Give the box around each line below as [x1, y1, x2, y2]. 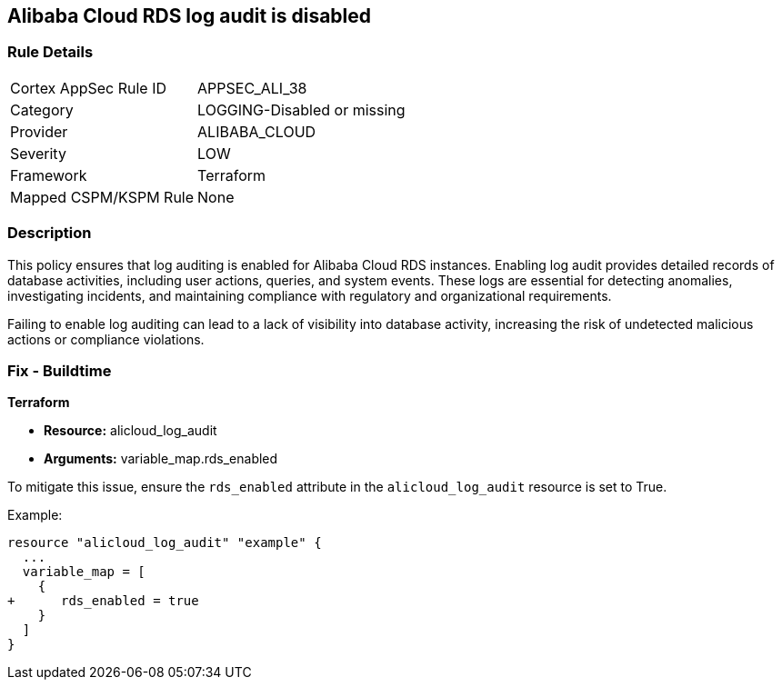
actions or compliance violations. [7, 331, 205, 347]
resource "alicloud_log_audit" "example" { [7, 535, 322, 551]
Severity [10, 144, 66, 163]
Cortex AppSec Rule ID [10, 78, 167, 97]
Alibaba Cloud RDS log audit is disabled [7, 5, 372, 27]
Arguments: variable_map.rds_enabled [44, 451, 278, 467]
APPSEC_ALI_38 [197, 78, 307, 97]
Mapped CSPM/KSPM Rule [10, 187, 195, 206]
